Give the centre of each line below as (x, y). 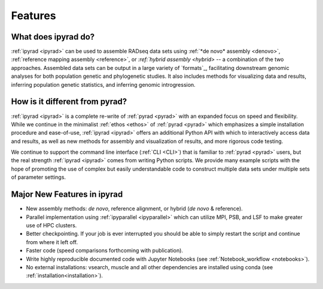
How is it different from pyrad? (69, 102)
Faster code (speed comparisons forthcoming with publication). (105, 251)
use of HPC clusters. (51, 225)
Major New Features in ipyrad (67, 194)
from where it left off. (52, 242)
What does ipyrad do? (53, 37)
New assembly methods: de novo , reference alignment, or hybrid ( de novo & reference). (135, 209)
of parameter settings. (38, 177)
